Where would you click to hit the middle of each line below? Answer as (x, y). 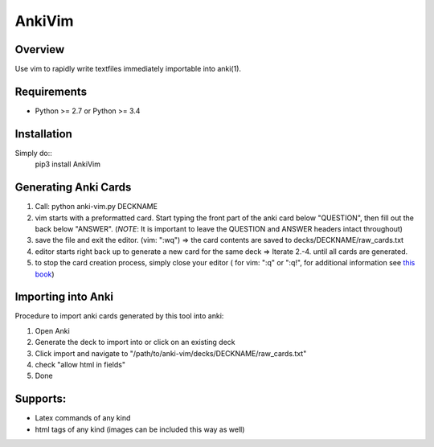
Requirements (51, 91)
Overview (40, 49)
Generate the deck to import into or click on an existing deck (135, 342)
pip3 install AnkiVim (68, 164)
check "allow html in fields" (80, 364)
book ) (45, 274)
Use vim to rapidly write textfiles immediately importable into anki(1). (128, 69)
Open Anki (52, 330)
